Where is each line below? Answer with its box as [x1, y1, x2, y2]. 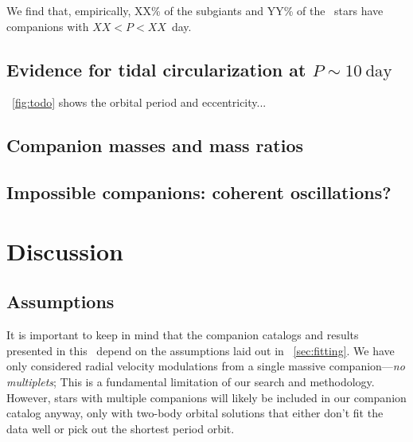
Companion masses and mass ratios [6, 133, 304, 158]
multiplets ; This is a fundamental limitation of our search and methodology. [6, 373, 375, 389]
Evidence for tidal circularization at [6, 57, 306, 81]
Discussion [6, 234, 123, 267]
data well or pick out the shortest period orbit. [6, 420, 235, 436]
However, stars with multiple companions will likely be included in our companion [6, 389, 407, 405]
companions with [6, 18, 89, 34]
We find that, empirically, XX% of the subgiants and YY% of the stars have [6, 2, 384, 18]
